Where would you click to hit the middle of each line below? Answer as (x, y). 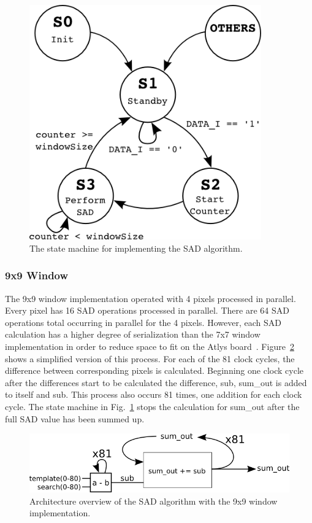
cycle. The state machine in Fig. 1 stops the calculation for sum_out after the (152, 406)
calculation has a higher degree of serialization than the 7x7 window (133, 334)
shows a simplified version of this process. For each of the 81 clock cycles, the (150, 358)
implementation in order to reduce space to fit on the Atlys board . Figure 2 (150, 347)
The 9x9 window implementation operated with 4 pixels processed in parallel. (150, 298)
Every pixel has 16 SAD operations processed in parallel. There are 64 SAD (147, 310)
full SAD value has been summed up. (75, 418)
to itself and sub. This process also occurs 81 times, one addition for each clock (154, 394)
